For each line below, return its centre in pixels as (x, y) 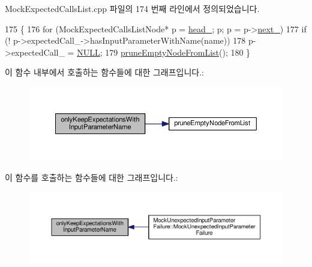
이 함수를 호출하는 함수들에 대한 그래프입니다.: (91, 178)
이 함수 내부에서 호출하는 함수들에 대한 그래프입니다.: (104, 72)
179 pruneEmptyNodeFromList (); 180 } (178, 52)
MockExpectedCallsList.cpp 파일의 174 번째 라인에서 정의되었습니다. (132, 8)
